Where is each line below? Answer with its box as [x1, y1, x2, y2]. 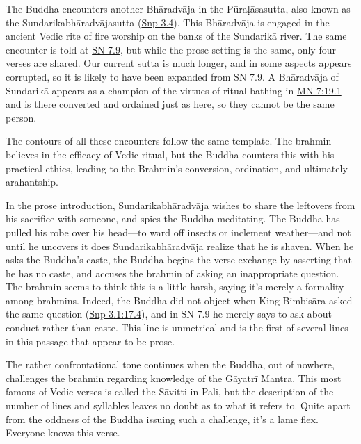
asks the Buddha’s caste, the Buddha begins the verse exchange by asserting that [6, 252, 353, 267]
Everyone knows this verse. [6, 425, 120, 440]
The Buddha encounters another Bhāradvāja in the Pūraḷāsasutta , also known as [6, 1, 351, 15]
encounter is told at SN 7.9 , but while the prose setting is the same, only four [6, 42, 336, 56]
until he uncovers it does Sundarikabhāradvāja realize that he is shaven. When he [6, 238, 354, 253]
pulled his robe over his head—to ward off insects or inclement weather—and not [6, 224, 351, 239]
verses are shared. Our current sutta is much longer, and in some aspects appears [6, 56, 352, 70]
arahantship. [6, 174, 58, 189]
